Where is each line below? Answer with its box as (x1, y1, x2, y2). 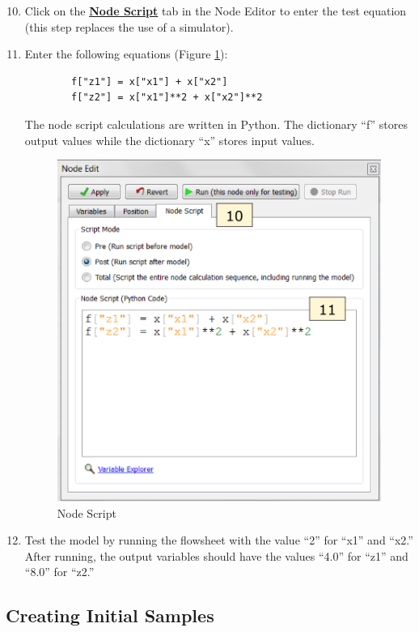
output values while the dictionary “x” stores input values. (24, 131, 315, 148)
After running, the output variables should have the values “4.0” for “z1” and (24, 547, 408, 564)
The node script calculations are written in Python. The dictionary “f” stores (24, 115, 408, 132)
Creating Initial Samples (6, 603, 214, 628)
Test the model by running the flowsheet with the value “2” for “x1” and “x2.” (24, 532, 413, 549)
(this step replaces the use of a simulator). (24, 18, 234, 35)
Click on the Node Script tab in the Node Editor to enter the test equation (24, 2, 407, 19)
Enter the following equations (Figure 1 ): (24, 45, 228, 62)
